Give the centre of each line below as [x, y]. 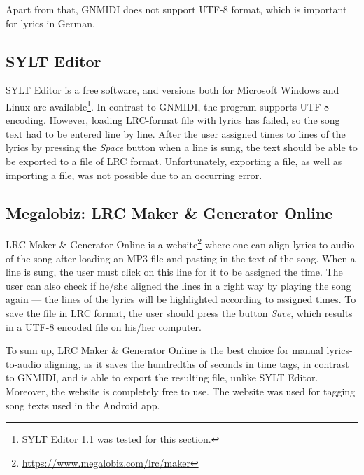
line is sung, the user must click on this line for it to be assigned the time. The [174, 272]
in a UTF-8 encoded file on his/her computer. [104, 326]
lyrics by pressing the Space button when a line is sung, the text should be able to [182, 147]
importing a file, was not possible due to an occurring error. [134, 175]
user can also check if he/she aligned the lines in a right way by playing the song [178, 285]
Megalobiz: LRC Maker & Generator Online [169, 212]
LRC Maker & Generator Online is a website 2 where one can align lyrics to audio [180, 243]
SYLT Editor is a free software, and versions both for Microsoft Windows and [173, 90]
